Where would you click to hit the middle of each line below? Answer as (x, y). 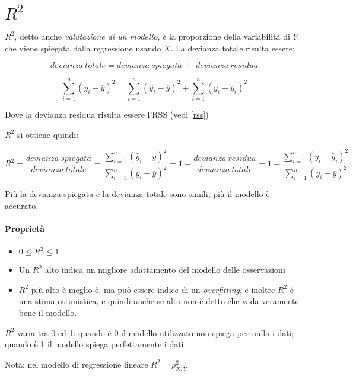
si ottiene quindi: (48, 134)
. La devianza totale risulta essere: (233, 48)
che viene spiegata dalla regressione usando (83, 48)
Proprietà (25, 229)
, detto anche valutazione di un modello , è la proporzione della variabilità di (152, 36)
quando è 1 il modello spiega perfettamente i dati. (96, 344)
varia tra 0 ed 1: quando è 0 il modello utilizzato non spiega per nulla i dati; (155, 332)
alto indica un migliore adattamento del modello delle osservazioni (165, 270)
